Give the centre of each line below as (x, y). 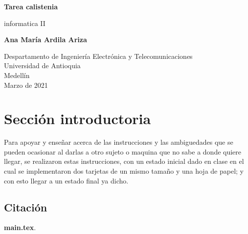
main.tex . (20, 227)
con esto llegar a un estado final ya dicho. (66, 180)
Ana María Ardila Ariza (45, 39)
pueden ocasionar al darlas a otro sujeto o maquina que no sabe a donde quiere (123, 151)
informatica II (25, 23)
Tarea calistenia (31, 6)
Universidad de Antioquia (42, 65)
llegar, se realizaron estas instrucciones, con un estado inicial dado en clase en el (124, 161)
